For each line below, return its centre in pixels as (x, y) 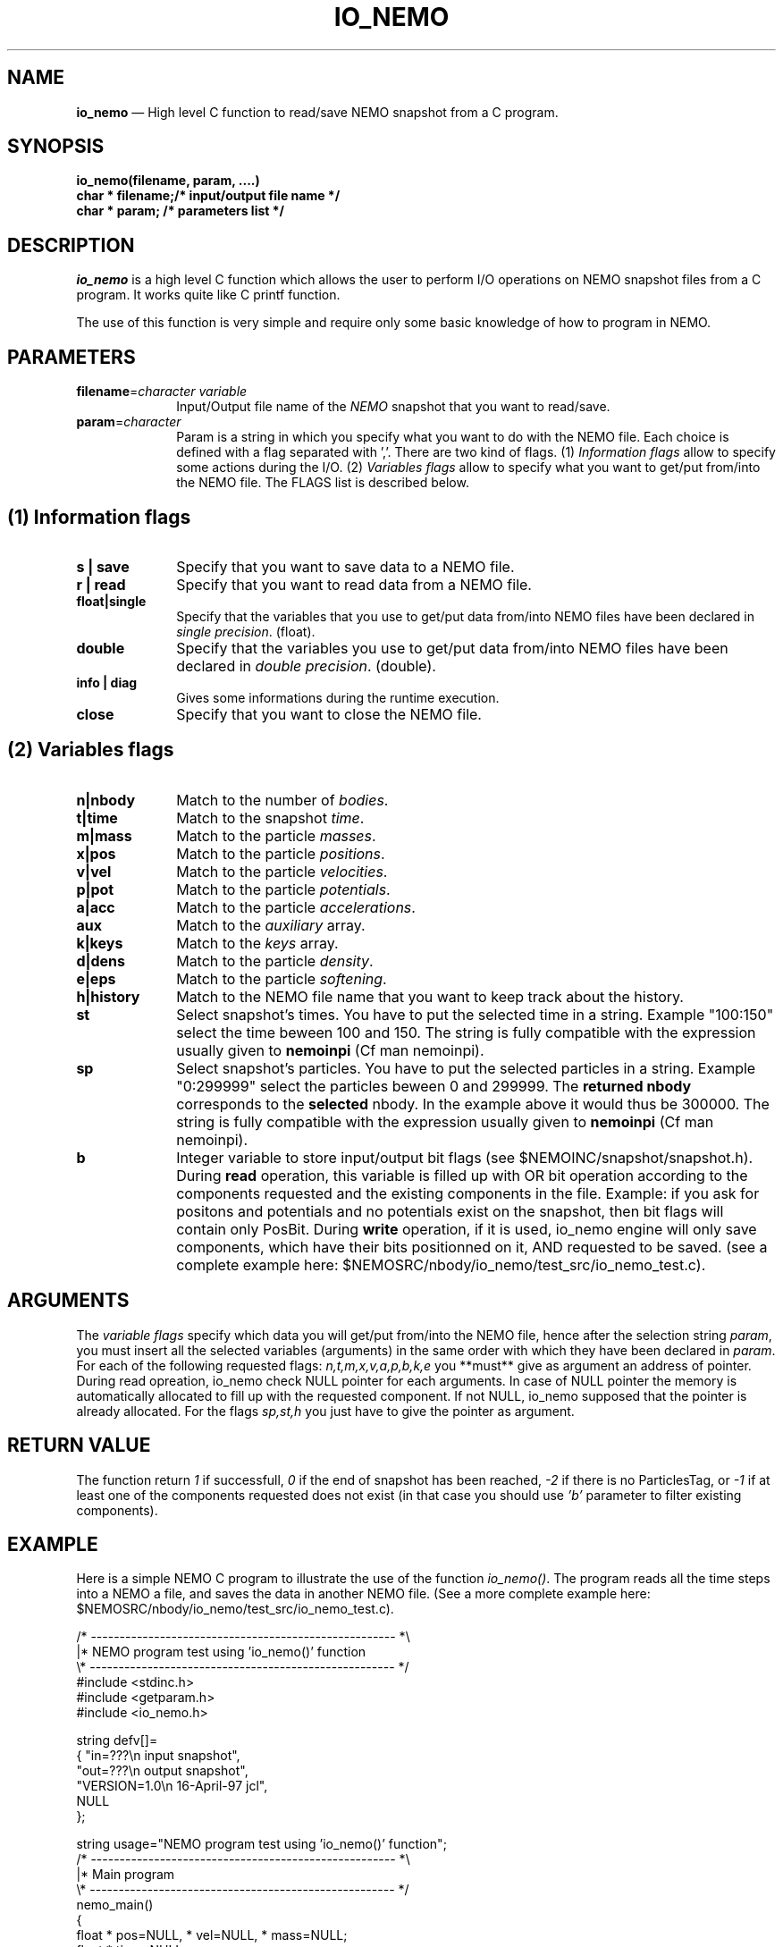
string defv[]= (117, 1740)
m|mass (104, 835)
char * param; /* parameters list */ (180, 211)
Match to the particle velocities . (282, 871)
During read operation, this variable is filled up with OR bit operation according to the (462, 1175)
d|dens (101, 961)
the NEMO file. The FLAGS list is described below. (323, 483)
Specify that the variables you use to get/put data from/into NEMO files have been (452, 648)
